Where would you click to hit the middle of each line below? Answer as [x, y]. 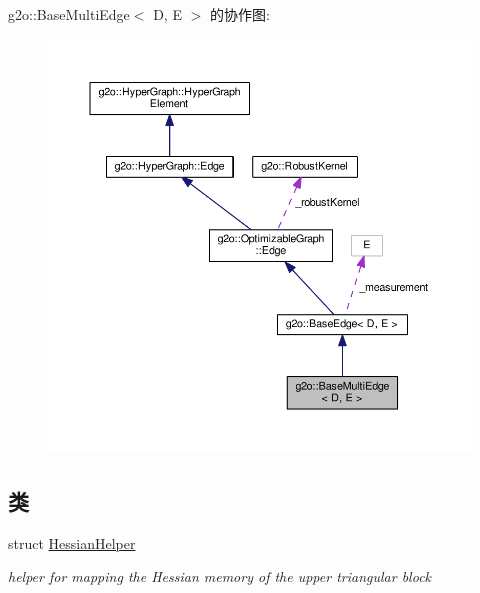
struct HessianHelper [72, 542]
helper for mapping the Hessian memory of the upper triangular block [220, 576]
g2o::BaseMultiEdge [69, 14]
